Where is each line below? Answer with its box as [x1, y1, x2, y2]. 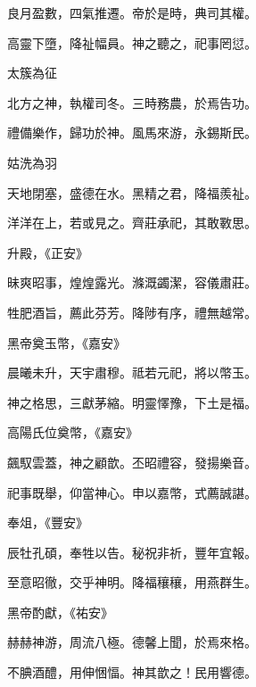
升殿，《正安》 [7, 243, 88, 261]
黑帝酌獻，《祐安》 [7, 602, 113, 621]
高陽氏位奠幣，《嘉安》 [7, 423, 138, 442]
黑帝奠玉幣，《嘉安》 [7, 333, 126, 352]
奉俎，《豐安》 [7, 513, 88, 532]
